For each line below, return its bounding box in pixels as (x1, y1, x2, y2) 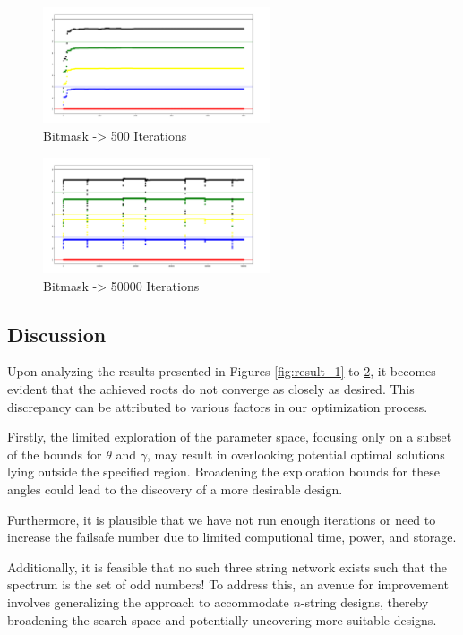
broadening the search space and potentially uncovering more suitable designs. (7, 610, 437, 629)
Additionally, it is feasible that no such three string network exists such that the (7, 557, 448, 576)
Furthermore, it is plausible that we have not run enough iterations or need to (7, 510, 436, 528)
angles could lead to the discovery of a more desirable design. (7, 479, 343, 498)
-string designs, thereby (300, 592, 429, 611)
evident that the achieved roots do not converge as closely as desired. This (7, 380, 415, 399)
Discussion (7, 320, 107, 348)
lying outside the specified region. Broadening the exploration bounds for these (7, 462, 440, 481)
